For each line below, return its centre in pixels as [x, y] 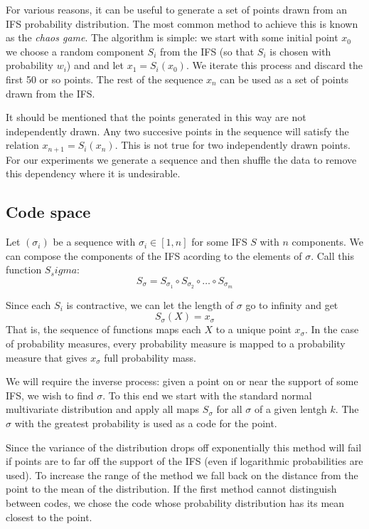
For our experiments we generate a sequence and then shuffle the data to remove [181, 159]
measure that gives [47, 357]
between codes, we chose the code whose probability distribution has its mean [175, 502]
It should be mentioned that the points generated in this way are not [156, 117]
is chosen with [300, 51]
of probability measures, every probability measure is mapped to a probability [176, 344]
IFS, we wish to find [50, 395]
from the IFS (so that [207, 51]
